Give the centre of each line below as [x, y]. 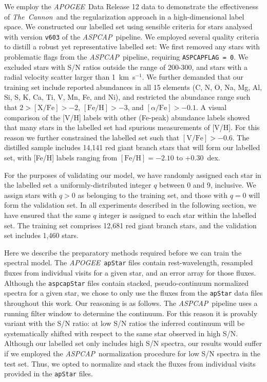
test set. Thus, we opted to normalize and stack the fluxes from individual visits [130, 363]
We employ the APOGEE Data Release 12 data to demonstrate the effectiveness [131, 6]
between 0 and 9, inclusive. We [208, 185]
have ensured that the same [47, 215]
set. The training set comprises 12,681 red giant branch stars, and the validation [130, 225]
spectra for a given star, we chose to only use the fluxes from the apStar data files [133, 293]
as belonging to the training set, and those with [153, 195]
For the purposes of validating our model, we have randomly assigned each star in [133, 175]
